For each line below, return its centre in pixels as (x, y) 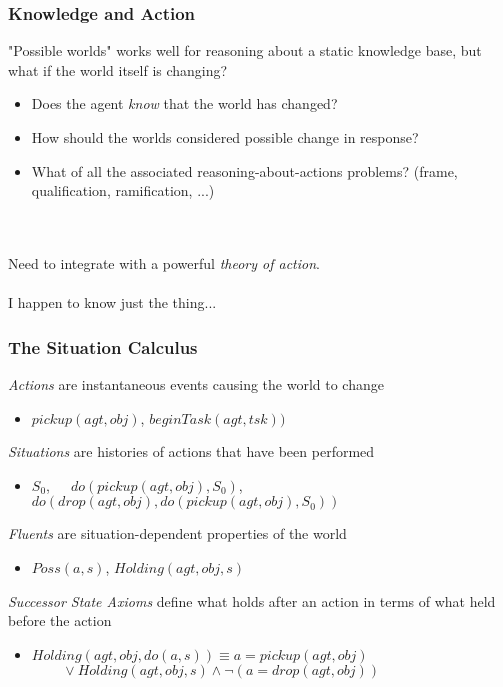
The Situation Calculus (103, 346)
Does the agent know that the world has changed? (184, 103)
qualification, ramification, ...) (123, 190)
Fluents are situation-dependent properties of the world (177, 533)
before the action (60, 620)
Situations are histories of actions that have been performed (191, 451)
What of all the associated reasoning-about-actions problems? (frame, (244, 170)
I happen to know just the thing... (112, 302)
